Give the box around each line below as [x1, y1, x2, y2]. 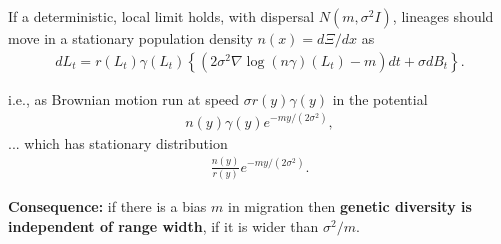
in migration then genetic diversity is [228, 196, 472, 216]
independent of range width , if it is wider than [8, 215, 319, 236]
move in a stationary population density [8, 28, 253, 48]
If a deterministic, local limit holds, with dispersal [8, 6, 315, 26]
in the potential [332, 88, 428, 109]
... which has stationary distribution [8, 132, 228, 153]
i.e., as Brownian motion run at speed [8, 88, 240, 109]
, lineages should [392, 6, 494, 26]
